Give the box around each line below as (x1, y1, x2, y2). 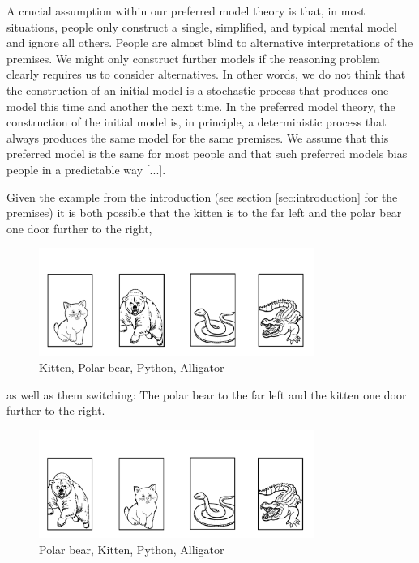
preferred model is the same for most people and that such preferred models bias (6, 145, 408, 162)
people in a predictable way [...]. (6, 160, 166, 177)
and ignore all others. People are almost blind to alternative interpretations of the (6, 34, 413, 51)
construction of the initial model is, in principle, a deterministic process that (6, 113, 387, 130)
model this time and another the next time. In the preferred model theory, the (6, 97, 395, 114)
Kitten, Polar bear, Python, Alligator (39, 359, 224, 376)
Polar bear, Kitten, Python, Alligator (39, 540, 224, 557)
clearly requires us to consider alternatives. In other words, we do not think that (6, 66, 406, 83)
